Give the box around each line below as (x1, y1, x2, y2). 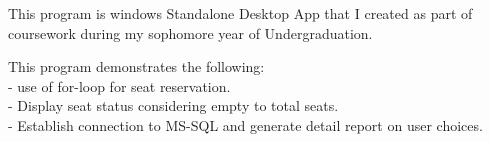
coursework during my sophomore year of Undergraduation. (8, 22, 373, 43)
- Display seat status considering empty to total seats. (8, 95, 339, 116)
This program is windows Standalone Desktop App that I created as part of (8, 3, 473, 23)
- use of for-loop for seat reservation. (8, 75, 231, 96)
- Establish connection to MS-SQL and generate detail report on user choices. (8, 114, 483, 135)
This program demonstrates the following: (8, 56, 265, 77)
